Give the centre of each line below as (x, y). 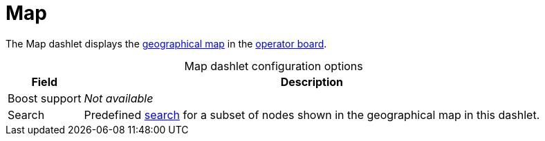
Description (312, 82)
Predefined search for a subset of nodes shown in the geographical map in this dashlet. (312, 115)
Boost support (45, 98)
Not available (119, 98)
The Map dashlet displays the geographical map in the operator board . (166, 43)
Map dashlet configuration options (274, 66)
